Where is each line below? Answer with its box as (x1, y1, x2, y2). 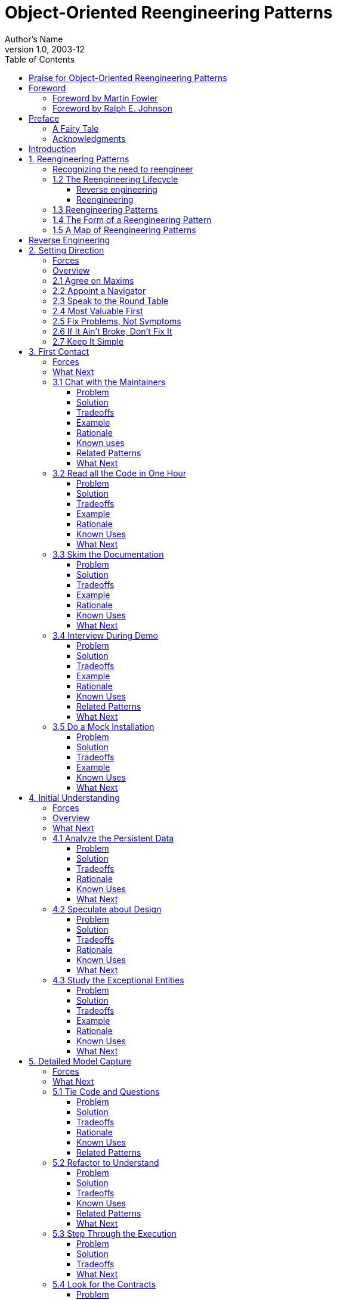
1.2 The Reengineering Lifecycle (52, 174, 178, 184)
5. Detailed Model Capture (29, 1056, 131, 1066)
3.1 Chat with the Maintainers (52, 376, 166, 387)
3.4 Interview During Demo (52, 630, 158, 640)
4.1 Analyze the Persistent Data (52, 832, 174, 843)
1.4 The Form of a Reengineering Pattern (52, 214, 212, 225)
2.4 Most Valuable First (52, 305, 143, 316)
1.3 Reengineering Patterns (52, 204, 158, 215)
